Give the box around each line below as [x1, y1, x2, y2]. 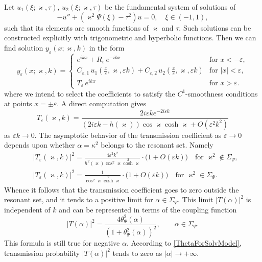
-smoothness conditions [185, 88, 258, 99]
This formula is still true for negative [4, 237, 120, 248]
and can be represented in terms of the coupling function [59, 204, 237, 215]
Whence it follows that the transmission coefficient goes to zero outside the [4, 184, 239, 195]
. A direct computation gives [57, 98, 147, 109]
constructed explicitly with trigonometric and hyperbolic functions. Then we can [4, 32, 256, 43]
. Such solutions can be [179, 22, 251, 33]
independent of [4, 204, 51, 215]
